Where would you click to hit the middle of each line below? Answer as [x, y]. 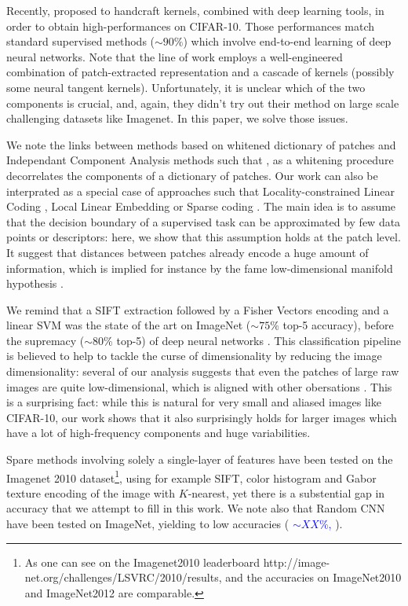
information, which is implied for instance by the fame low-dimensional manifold [200, 268]
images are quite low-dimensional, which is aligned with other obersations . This [199, 386]
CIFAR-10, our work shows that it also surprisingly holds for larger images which [202, 417]
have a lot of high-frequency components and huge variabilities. [158, 433]
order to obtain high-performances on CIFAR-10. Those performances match [191, 26]
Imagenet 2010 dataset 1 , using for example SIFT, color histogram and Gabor [191, 476]
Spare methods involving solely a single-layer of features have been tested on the [200, 459]
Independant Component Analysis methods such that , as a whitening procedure [200, 160]
